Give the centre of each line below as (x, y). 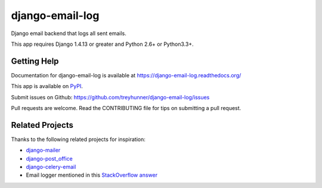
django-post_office (49, 158)
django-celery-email (51, 167)
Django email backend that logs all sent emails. (69, 33)
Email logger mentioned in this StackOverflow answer (92, 175)
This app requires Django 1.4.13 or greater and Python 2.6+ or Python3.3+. (102, 44)
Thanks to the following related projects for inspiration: (78, 139)
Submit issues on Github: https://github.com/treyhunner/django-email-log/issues (110, 97)
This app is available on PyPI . (47, 86)
